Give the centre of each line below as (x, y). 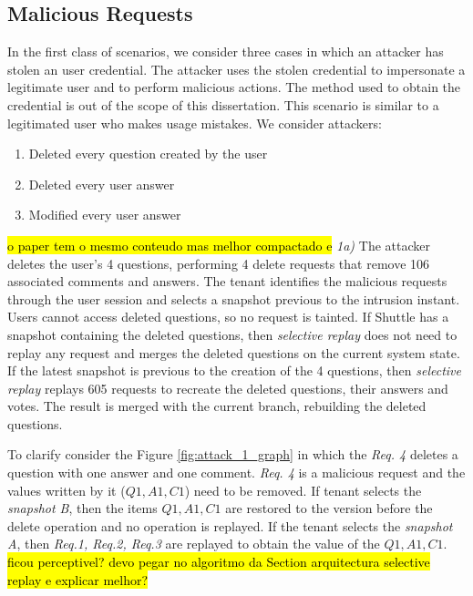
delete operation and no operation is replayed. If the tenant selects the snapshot (230, 525)
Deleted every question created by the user (148, 154)
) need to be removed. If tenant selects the (303, 490)
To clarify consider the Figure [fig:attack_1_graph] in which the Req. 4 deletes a (233, 454)
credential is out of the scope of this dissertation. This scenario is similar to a (223, 104)
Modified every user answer (105, 215)
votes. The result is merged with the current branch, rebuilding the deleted (217, 406)
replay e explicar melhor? (78, 579)
